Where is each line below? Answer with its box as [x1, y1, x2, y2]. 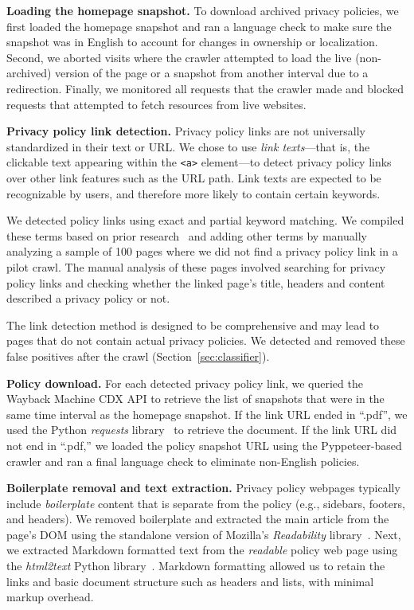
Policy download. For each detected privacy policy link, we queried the [6, 374, 363, 391]
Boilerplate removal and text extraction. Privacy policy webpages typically [6, 479, 400, 496]
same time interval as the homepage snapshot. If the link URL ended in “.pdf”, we [6, 405, 408, 422]
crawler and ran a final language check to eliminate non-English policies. [6, 452, 360, 469]
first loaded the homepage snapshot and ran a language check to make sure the [6, 18, 392, 34]
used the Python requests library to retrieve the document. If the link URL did [6, 421, 397, 438]
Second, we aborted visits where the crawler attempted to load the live [6, 49, 352, 65]
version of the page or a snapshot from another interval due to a [55, 65, 369, 81]
